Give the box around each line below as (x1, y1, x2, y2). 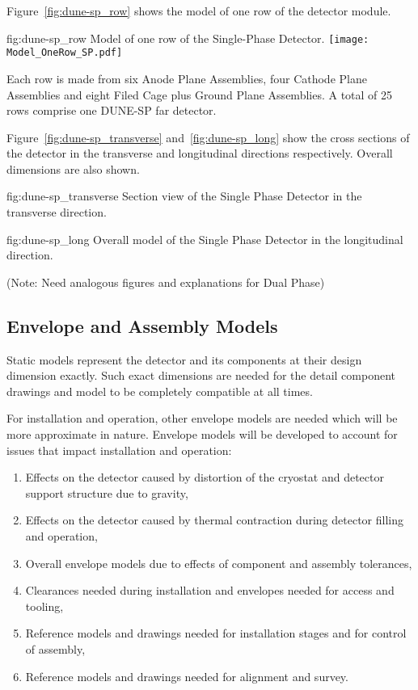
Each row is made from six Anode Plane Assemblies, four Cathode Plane (6, 69, 367, 86)
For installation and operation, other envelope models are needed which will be (6, 410, 398, 427)
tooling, (25, 597, 64, 614)
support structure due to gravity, (25, 484, 188, 501)
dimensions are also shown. (6, 160, 140, 177)
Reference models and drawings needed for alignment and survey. (25, 667, 348, 684)
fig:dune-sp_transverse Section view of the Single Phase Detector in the (6, 187, 362, 204)
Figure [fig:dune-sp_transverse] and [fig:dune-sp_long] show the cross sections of (6, 128, 410, 145)
